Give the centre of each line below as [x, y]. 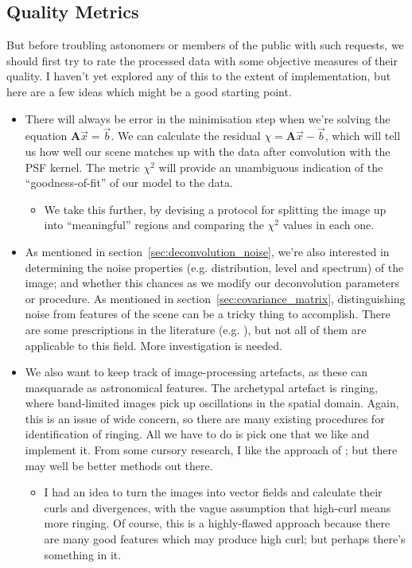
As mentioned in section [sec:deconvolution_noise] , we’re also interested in [207, 251]
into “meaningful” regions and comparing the [154, 225]
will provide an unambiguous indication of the [271, 167]
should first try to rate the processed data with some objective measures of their [202, 60]
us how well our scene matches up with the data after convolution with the [208, 151]
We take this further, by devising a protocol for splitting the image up [215, 209]
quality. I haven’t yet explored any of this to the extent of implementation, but [199, 76]
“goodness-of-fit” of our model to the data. [129, 183]
